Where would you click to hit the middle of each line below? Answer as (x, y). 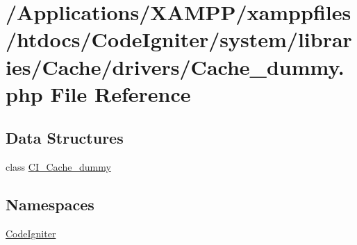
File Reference (121, 93)
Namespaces (50, 204)
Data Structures (65, 138)
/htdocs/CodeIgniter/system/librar (179, 39)
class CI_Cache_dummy (58, 167)
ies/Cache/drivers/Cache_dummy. (175, 66)
